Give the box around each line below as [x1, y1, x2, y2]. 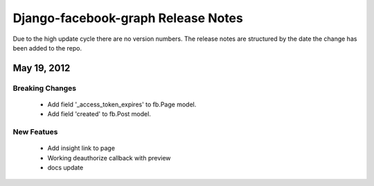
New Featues [12, 127, 58, 137]
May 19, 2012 [12, 62, 71, 74]
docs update [47, 163, 84, 172]
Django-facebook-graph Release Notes [12, 10, 244, 26]
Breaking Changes [12, 83, 77, 93]
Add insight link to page [47, 144, 116, 152]
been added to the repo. [12, 44, 82, 52]
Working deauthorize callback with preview [47, 154, 171, 162]
